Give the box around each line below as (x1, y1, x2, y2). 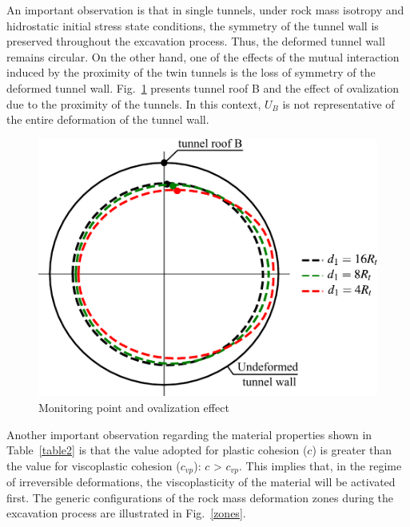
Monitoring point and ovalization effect (38, 399, 229, 416)
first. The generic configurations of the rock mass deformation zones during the (6, 489, 394, 505)
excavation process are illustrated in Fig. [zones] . (6, 505, 246, 521)
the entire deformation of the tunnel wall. (6, 111, 209, 128)
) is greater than (312, 442, 392, 458)
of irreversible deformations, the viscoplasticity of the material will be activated (6, 474, 396, 490)
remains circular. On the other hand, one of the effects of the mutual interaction (6, 48, 400, 65)
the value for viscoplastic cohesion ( (6, 457, 181, 474)
